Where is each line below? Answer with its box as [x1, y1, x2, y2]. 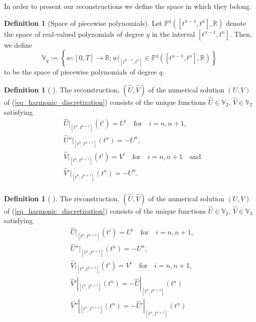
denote [226, 17, 247, 28]
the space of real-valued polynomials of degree [4, 28, 144, 39]
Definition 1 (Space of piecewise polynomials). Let [4, 17, 162, 28]
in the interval [151, 28, 195, 39]
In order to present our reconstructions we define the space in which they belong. [4, 1, 252, 11]
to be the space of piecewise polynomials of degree [4, 67, 157, 77]
